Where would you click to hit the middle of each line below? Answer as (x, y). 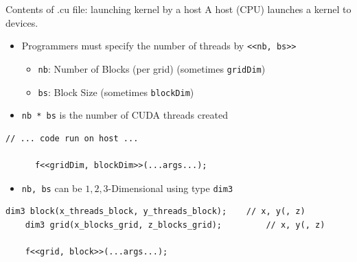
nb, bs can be (52, 188)
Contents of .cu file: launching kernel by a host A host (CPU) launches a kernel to (178, 9)
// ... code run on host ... (72, 138)
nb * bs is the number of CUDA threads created (125, 115)
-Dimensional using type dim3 (171, 188)
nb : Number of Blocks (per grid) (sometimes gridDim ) (152, 68)
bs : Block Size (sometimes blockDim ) (116, 92)
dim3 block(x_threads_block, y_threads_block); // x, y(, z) (156, 212)
